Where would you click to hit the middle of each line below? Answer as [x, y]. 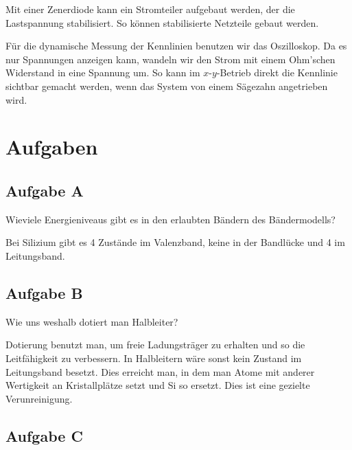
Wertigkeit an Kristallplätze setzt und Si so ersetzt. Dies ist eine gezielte [158, 385]
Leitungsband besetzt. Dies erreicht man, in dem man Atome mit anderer [160, 371]
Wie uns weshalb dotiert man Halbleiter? [92, 321]
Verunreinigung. [39, 398]
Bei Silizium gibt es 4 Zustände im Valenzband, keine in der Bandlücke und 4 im [175, 242]
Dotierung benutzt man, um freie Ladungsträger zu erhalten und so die [155, 345]
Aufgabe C [44, 435]
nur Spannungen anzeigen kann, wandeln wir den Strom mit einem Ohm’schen [171, 59]
